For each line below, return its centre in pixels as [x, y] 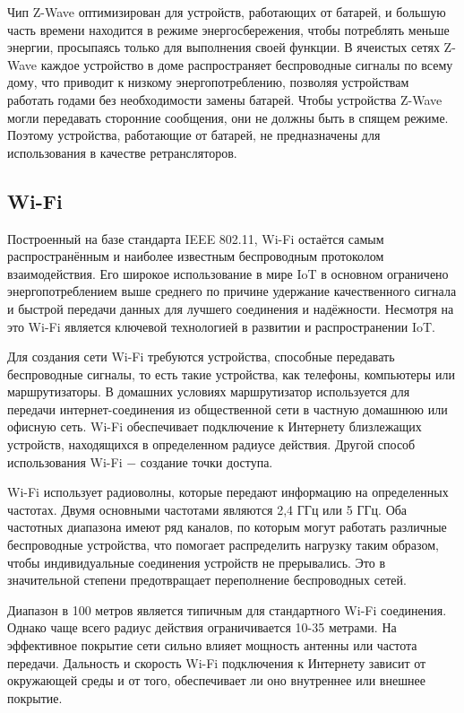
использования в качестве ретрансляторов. [122, 152]
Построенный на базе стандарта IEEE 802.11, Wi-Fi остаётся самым [196, 238]
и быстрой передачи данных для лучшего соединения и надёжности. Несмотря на [231, 308]
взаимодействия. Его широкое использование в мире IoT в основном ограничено [228, 273]
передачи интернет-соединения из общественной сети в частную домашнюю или [228, 409]
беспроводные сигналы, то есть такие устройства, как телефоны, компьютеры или [231, 374]
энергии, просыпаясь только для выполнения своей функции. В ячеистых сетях [223, 47]
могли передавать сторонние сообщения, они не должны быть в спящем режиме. [228, 117]
